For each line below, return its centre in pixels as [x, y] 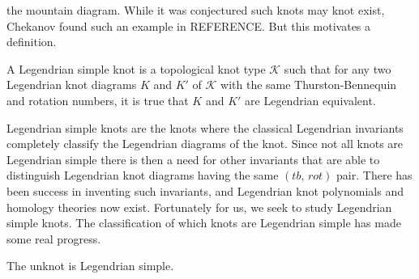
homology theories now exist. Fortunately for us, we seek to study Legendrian [199, 207]
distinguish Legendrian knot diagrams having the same [143, 175]
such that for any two [338, 68]
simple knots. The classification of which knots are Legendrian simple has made [204, 223]
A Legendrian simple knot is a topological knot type [136, 68]
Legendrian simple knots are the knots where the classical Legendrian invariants [205, 127]
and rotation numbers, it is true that [98, 100]
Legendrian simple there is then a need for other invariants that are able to [193, 159]
